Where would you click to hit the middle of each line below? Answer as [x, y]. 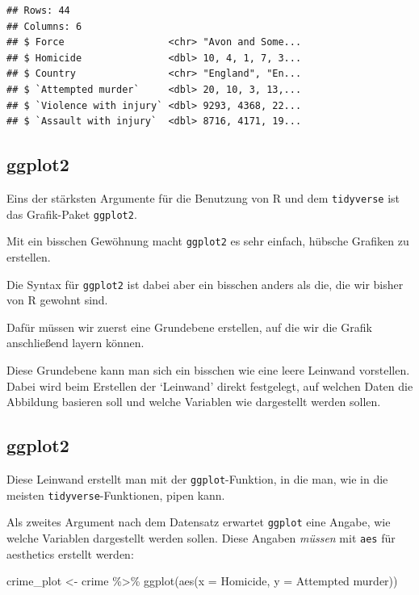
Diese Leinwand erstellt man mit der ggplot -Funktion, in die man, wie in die [197, 478]
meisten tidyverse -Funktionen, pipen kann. [116, 494]
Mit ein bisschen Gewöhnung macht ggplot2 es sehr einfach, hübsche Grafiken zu [208, 241]
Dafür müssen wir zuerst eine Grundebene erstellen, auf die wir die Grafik [189, 327]
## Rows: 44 [38, 10]
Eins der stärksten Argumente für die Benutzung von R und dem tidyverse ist [203, 197]
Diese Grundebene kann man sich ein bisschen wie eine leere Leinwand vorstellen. [208, 369]
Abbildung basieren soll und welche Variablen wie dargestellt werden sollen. [194, 402]
